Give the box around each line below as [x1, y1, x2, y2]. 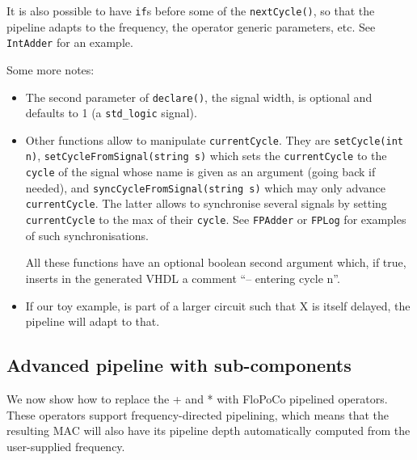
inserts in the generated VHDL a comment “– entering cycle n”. [25, 269, 340, 286]
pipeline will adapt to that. [25, 313, 160, 330]
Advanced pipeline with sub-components [6, 352, 352, 378]
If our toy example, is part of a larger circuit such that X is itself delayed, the [25, 297, 411, 314]
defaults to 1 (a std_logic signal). [25, 104, 197, 121]
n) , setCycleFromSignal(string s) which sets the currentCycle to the [25, 147, 387, 164]
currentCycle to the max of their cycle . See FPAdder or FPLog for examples [25, 211, 406, 228]
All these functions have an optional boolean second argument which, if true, [25, 254, 406, 271]
